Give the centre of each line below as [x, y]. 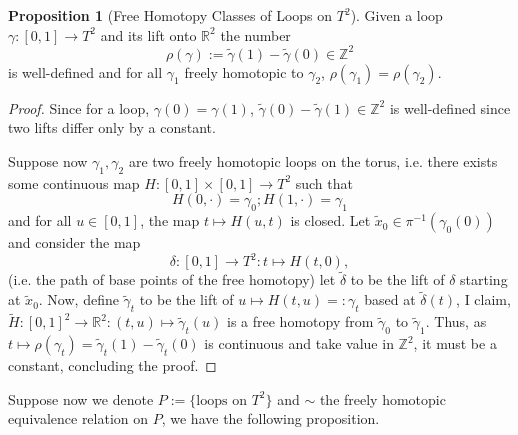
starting [484, 279]
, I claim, [483, 299]
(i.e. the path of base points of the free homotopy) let [172, 279]
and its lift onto [148, 34]
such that [324, 182]
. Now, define [78, 299]
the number [255, 34]
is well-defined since [450, 107]
